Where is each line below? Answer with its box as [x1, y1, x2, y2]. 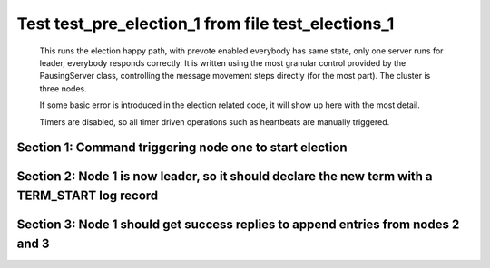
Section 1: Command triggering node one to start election [16, 140, 348, 156]
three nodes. [39, 82, 87, 94]
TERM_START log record [16, 187, 159, 203]
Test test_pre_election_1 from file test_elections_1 [16, 14, 395, 33]
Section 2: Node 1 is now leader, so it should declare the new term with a [16, 168, 433, 185]
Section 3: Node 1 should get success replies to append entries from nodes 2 [16, 216, 460, 232]
